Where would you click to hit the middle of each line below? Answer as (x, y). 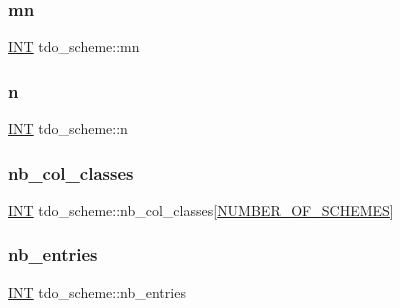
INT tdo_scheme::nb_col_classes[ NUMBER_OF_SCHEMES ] (201, 209)
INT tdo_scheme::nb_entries (97, 291)
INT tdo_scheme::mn (74, 46)
